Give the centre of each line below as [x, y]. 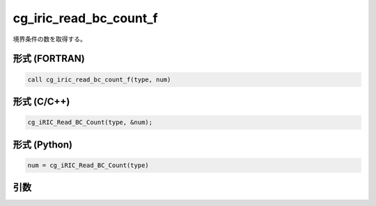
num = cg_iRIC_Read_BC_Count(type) [88, 165]
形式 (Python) [43, 144]
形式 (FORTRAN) [49, 59]
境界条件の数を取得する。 [49, 39]
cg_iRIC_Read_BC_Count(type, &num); [90, 122]
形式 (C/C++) [41, 101]
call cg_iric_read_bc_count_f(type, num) [99, 79]
